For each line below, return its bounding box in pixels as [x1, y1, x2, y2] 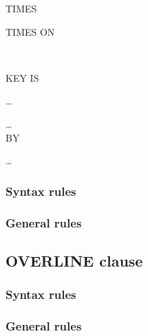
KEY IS [6, 70, 39, 85]
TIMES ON [6, 24, 55, 38]
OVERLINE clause [6, 249, 143, 271]
